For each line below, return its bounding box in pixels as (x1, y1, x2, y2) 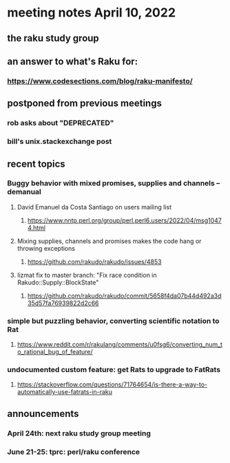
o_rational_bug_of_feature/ (17, 348, 93, 356)
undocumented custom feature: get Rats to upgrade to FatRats (7, 365, 221, 375)
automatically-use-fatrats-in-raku (17, 388, 112, 396)
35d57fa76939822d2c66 (27, 298, 99, 307)
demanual (7, 187, 41, 197)
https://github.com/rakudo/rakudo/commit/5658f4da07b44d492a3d (27, 291, 222, 300)
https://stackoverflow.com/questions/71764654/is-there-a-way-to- (17, 380, 208, 389)
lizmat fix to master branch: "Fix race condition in (17, 271, 157, 279)
